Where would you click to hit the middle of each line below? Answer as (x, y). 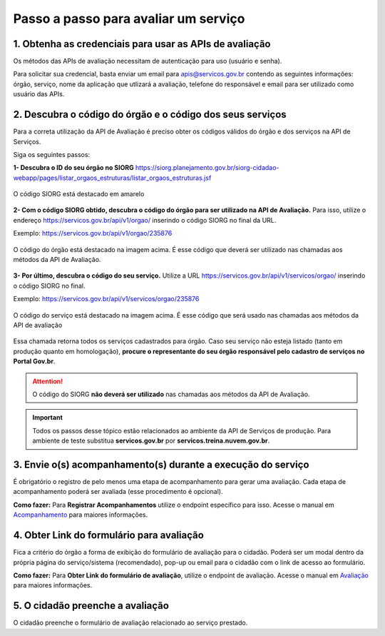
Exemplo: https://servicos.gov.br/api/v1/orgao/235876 (93, 233)
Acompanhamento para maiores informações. (81, 515)
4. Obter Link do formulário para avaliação (109, 535)
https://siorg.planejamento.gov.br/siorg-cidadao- (207, 168)
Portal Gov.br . (34, 361)
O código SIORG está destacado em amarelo (79, 194)
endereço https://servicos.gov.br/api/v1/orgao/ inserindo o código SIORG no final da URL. (145, 220)
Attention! (48, 381)
